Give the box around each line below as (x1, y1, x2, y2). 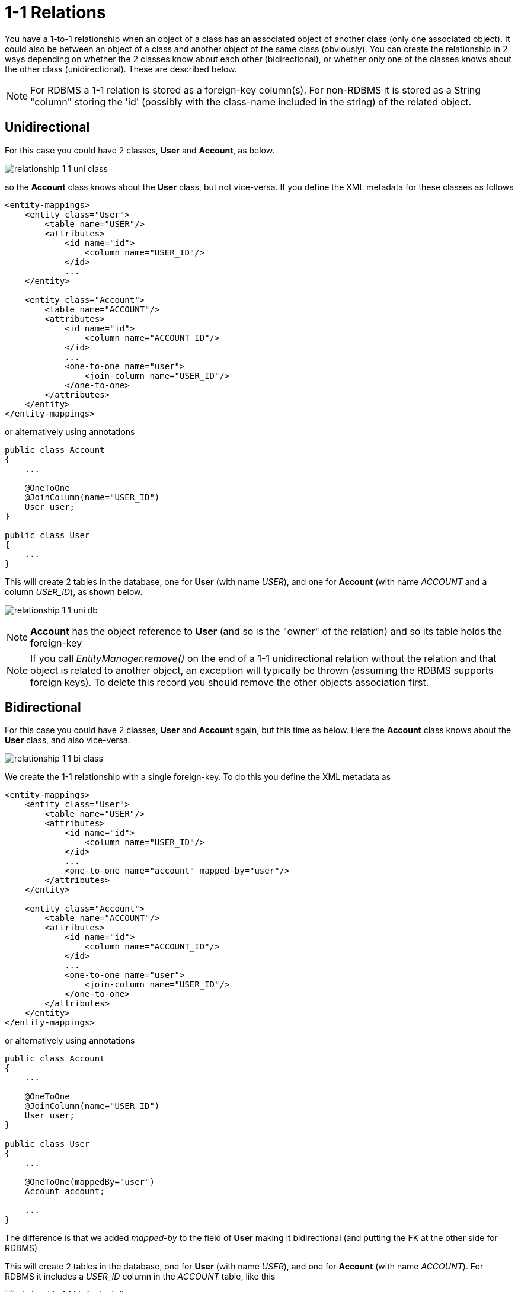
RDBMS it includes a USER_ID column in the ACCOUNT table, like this (5, 1271, 276, 1282)
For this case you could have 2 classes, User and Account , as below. (5, 145, 275, 155)
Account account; (24, 1187, 105, 1197)
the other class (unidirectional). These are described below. (5, 63, 237, 74)
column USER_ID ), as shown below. (5, 586, 143, 597)
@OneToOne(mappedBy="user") (24, 1177, 155, 1187)
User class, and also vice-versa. (5, 735, 130, 746)
